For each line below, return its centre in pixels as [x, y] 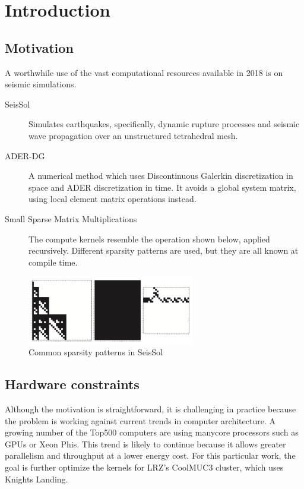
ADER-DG [25, 155]
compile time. [53, 262]
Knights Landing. [37, 479]
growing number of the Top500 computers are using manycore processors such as [152, 432]
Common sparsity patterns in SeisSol [96, 352]
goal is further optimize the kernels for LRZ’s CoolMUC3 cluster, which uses [144, 467]
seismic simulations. [41, 84]
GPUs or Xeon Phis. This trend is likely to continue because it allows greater [145, 444]
